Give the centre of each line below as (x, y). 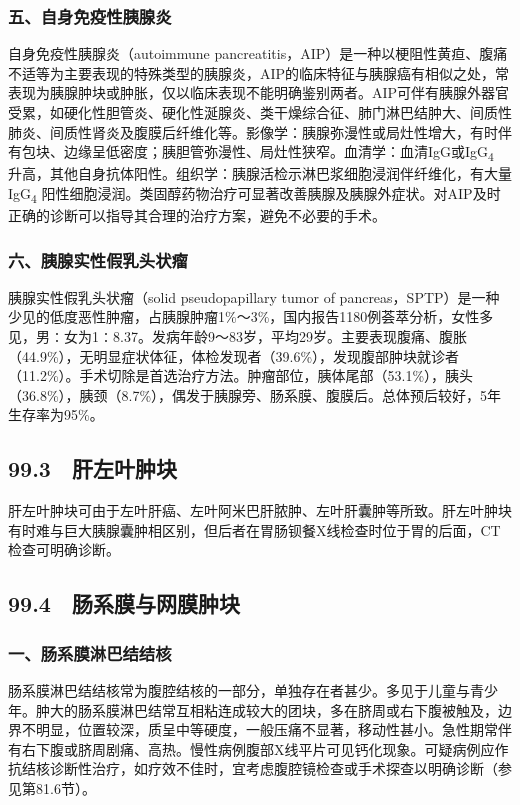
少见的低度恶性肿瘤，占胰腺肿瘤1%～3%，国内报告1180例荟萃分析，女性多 (251, 316)
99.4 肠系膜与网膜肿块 (124, 603)
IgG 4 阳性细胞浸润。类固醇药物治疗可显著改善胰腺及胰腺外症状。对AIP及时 (254, 194)
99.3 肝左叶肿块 (92, 468)
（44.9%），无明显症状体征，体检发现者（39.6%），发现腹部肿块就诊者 (234, 355)
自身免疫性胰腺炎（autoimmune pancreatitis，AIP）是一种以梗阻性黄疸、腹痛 (258, 53)
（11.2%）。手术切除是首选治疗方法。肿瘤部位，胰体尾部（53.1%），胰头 (241, 375)
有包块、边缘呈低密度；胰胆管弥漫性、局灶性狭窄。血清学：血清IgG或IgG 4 (251, 152)
